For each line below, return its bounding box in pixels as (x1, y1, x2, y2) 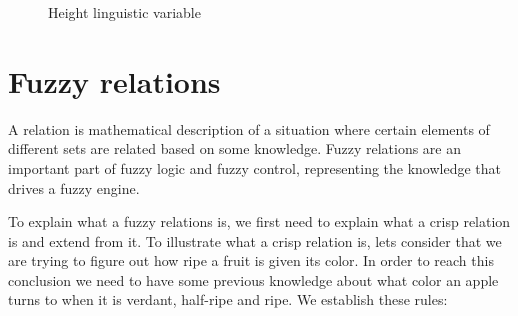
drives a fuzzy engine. (8, 177, 140, 198)
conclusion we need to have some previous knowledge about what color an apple (8, 269, 499, 290)
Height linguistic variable (48, 2, 201, 22)
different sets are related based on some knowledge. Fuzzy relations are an (8, 138, 461, 159)
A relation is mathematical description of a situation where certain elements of (8, 118, 490, 139)
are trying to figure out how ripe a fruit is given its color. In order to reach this (8, 250, 494, 271)
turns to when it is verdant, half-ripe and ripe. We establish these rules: (8, 289, 448, 310)
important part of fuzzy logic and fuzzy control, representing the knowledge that (8, 157, 502, 178)
